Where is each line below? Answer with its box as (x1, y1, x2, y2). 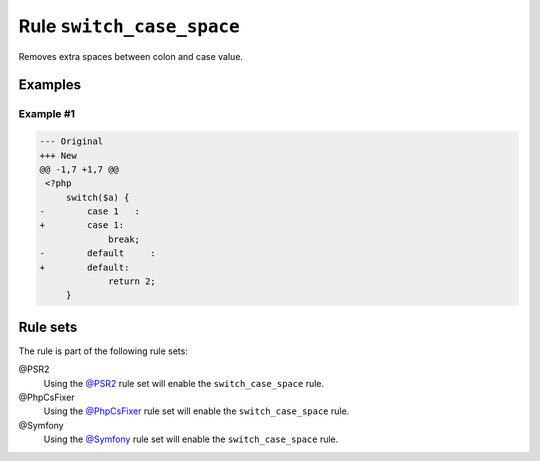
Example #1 (18, 107, 75, 121)
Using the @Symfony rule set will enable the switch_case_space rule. (43, 433, 339, 445)
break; (108, 233, 140, 245)
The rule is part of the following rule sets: (18, 345, 189, 357)
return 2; (108, 276, 157, 287)
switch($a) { (65, 191, 130, 203)
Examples (18, 76, 82, 94)
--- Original (39, 136, 104, 147)
